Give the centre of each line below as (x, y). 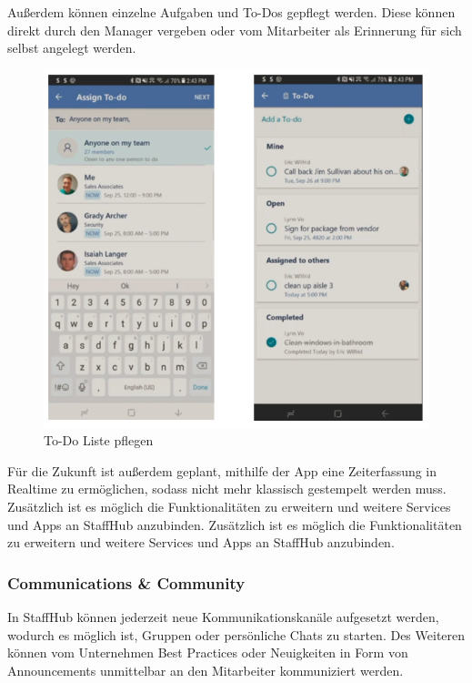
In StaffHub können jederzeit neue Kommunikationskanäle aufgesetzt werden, (223, 617)
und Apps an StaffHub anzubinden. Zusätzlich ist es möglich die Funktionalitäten (235, 524)
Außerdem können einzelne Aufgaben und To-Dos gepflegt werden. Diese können (231, 12)
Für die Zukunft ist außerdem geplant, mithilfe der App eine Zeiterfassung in (222, 470)
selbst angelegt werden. (72, 48)
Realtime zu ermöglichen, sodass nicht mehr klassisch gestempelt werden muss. (227, 489)
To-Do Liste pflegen (99, 440)
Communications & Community (126, 582)
